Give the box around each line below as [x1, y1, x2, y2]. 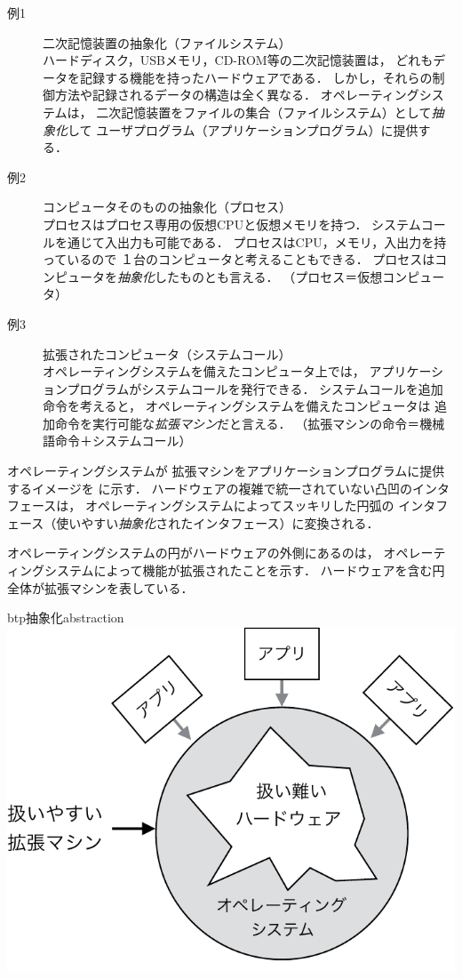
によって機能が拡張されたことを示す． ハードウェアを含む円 [93, 561, 445, 580]
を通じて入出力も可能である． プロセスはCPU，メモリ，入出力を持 [54, 232, 447, 251]
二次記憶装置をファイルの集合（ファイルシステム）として [96, 102, 432, 121]
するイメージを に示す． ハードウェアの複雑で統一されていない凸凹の [7, 478, 413, 497]
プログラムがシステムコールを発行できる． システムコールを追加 [67, 379, 443, 397]
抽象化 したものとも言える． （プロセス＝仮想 [117, 267, 383, 285]
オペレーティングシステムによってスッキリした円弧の [84, 496, 394, 515]
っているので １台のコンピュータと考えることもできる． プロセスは [43, 250, 435, 269]
